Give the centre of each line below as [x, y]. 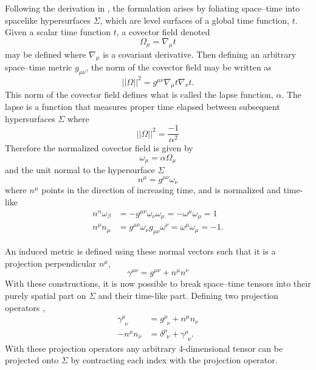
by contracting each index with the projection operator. [174, 360]
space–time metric [39, 67]
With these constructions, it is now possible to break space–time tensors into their [158, 283]
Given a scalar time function [58, 32]
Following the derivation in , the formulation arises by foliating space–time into [153, 8]
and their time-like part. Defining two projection [188, 295]
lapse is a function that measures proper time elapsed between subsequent [143, 107]
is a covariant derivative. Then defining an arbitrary [200, 54]
